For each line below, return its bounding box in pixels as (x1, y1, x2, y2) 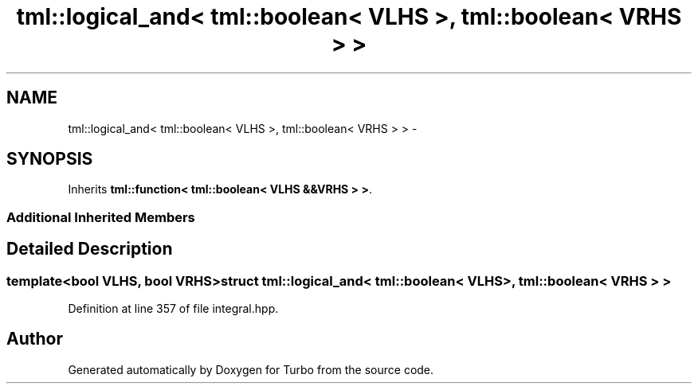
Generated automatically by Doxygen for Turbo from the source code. (68, 362, 434, 376)
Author (6, 329, 63, 349)
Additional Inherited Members (6, 209, 195, 225)
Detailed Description (6, 239, 173, 259)
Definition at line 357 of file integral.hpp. (68, 302, 279, 316)
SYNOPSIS (6, 149, 93, 170)
